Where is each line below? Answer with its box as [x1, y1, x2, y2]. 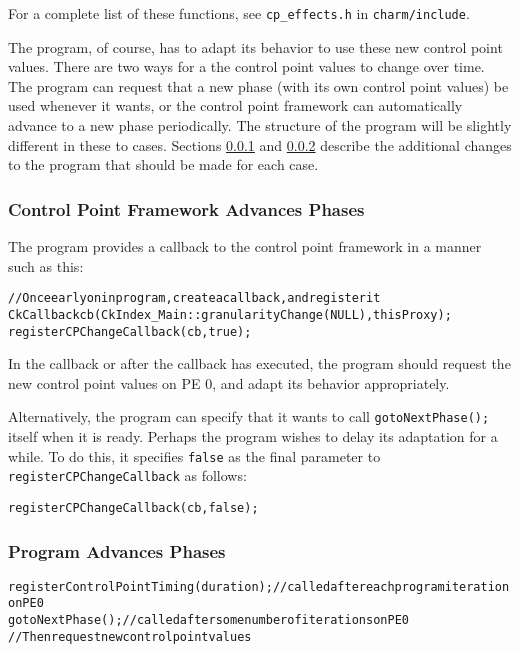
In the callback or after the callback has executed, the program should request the [8, 353, 511, 374]
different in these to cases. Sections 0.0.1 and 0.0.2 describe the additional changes [8, 134, 512, 155]
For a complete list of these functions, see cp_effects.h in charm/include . [8, 3, 470, 23]
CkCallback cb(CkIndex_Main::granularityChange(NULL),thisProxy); [8, 307, 452, 322]
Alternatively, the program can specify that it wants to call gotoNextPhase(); [8, 406, 490, 427]
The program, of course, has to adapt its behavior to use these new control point [8, 36, 503, 57]
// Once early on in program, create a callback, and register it [8, 291, 381, 306]
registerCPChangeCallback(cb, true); [8, 324, 252, 339]
